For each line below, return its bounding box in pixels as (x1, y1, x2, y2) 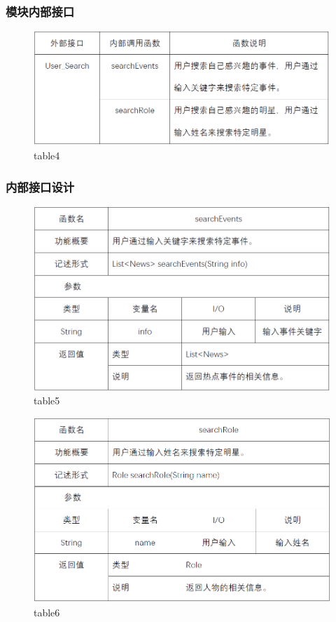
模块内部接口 (6, 2, 75, 20)
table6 (34, 604, 60, 619)
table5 (34, 393, 60, 408)
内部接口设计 (6, 178, 75, 195)
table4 (34, 148, 60, 163)
